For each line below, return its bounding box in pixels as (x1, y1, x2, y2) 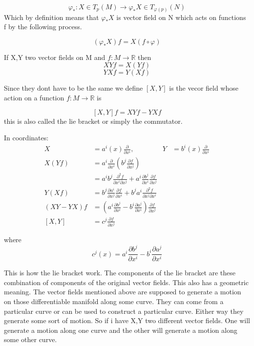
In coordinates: (4, 133, 49, 143)
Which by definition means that (4, 12, 99, 22)
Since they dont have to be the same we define (4, 83, 143, 93)
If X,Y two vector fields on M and (4, 52, 106, 62)
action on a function (4, 92, 64, 102)
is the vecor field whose (169, 83, 238, 93)
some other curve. (4, 334, 57, 345)
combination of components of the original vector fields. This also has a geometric (4, 277, 249, 287)
